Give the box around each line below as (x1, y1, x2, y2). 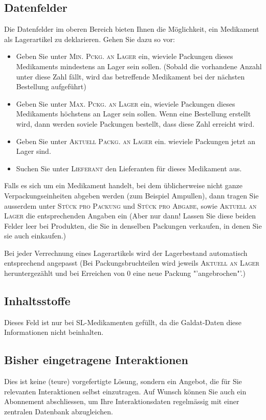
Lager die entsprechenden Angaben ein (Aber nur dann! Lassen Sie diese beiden (4, 210, 256, 221)
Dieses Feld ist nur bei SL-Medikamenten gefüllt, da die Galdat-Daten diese (4, 316, 242, 327)
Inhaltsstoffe (4, 293, 71, 309)
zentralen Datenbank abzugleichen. (4, 406, 113, 417)
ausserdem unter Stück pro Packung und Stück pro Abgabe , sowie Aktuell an (4, 200, 257, 211)
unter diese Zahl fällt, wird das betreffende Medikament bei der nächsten (16, 71, 245, 82)
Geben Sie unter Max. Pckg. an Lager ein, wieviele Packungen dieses (16, 98, 235, 109)
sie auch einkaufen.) (4, 230, 66, 241)
